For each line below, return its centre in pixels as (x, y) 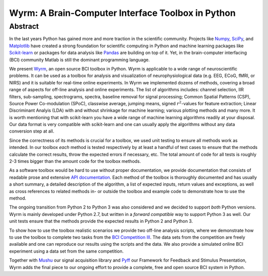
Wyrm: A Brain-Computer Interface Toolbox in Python (122, 13)
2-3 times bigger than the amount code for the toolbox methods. (75, 161)
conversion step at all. (32, 131)
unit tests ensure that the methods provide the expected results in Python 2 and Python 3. (101, 221)
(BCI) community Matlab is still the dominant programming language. (79, 60)
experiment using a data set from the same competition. (67, 251)
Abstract (24, 26)
